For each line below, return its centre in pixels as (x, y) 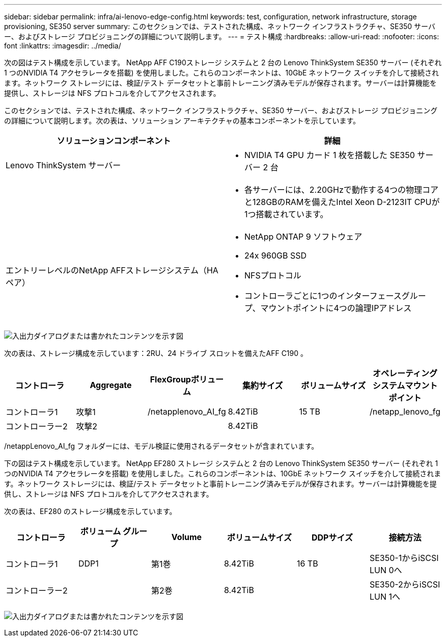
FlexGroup (170, 379)
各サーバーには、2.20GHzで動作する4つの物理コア (342, 190)
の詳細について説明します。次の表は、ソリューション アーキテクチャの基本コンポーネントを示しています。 (182, 121)
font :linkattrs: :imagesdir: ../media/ (63, 46)
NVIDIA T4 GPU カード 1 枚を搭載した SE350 (330, 155)
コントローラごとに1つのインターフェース (323, 296)
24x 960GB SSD (275, 255)
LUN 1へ (385, 597)
